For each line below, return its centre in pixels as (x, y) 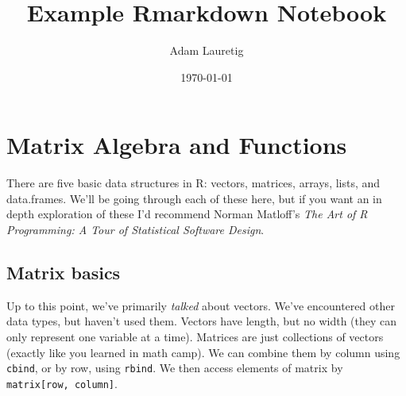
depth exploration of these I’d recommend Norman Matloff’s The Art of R (187, 214)
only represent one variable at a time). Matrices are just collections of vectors (195, 337)
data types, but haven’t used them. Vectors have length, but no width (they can (202, 321)
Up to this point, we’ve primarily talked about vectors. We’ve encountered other (201, 305)
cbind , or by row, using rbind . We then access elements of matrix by (175, 368)
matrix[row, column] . (62, 383)
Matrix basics (64, 273)
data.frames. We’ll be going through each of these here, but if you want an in (194, 198)
